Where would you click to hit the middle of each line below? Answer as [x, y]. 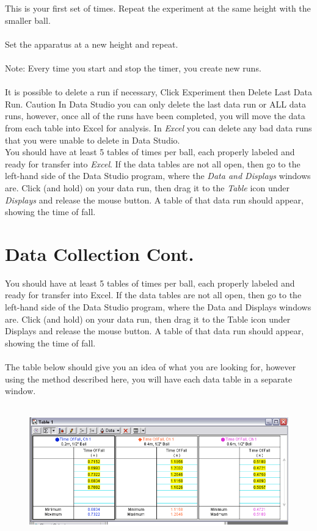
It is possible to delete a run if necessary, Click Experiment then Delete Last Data [158, 92]
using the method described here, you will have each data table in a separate [149, 379]
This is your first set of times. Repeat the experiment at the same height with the [158, 8]
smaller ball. [28, 20]
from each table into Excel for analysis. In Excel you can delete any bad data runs [158, 127]
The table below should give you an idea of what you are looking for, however [151, 366]
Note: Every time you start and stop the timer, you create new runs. [133, 68]
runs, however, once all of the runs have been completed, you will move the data [155, 116]
